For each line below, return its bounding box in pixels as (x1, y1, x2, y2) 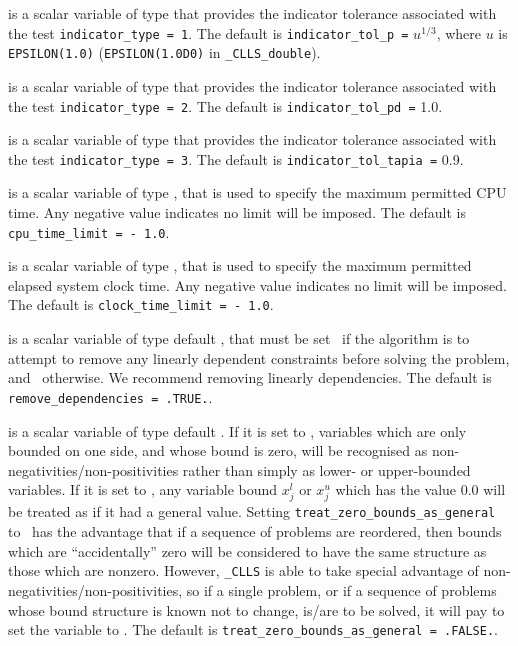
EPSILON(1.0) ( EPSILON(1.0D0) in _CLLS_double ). (8, 42, 321, 63)
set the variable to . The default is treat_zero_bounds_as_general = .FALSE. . (8, 619, 499, 640)
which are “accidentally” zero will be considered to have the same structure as (8, 540, 487, 561)
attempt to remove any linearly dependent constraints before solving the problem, (8, 347, 510, 368)
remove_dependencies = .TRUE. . (8, 386, 213, 407)
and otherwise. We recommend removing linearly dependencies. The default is (8, 367, 492, 388)
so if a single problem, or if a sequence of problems (186, 579, 497, 600)
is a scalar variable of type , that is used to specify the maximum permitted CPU (8, 182, 507, 203)
